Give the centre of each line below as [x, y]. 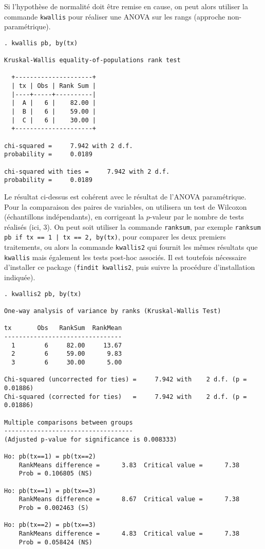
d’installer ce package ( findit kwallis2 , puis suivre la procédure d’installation [130, 267]
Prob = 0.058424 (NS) [55, 542]
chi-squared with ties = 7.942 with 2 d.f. [87, 171]
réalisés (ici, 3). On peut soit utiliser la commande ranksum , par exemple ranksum [132, 226]
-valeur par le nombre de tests [197, 217]
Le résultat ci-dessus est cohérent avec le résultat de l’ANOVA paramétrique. [125, 196]
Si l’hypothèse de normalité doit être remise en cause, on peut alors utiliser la [126, 6]
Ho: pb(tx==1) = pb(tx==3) [50, 491]
